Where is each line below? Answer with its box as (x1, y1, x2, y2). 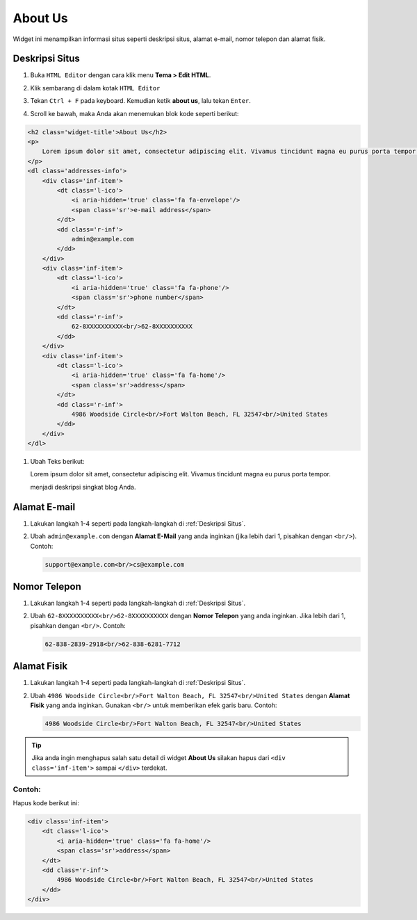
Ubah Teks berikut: (30, 458, 85, 466)
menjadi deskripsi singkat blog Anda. (30, 483, 136, 491)
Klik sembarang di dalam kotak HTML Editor (30, 83, 161, 92)
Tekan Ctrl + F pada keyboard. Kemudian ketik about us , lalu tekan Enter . (30, 97, 252, 105)
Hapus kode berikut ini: (13, 798, 79, 807)
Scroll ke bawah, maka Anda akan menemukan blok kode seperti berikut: (30, 109, 239, 118)
